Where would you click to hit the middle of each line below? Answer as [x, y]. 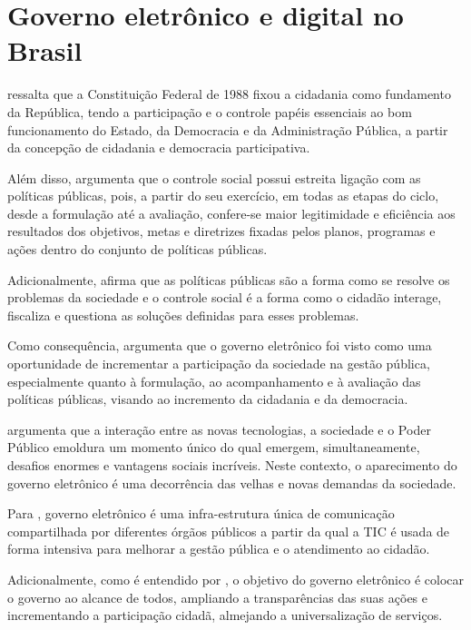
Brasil [45, 50]
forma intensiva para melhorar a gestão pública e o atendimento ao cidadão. [219, 549]
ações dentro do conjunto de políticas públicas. [137, 249]
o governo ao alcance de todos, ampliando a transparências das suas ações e [217, 597]
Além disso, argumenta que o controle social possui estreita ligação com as [214, 177]
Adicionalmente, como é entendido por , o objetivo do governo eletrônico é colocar [235, 579]
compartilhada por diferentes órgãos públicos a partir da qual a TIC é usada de [229, 531]
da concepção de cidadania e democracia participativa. [159, 148]
